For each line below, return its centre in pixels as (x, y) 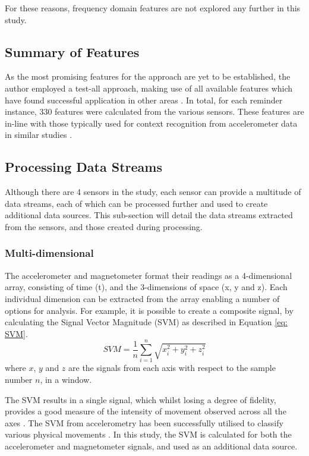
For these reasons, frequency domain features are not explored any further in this (153, 8)
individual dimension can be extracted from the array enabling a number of (142, 298)
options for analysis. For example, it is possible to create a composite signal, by (149, 310)
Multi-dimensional (49, 253)
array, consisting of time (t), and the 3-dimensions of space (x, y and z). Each (146, 287)
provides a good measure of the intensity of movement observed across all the (146, 411)
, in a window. (66, 380)
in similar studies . (39, 135)
